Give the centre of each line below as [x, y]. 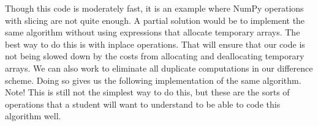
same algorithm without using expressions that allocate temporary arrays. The [153, 32]
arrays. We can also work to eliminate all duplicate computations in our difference [159, 68]
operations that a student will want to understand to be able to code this [143, 104]
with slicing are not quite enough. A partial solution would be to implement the [155, 20]
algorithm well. [33, 116]
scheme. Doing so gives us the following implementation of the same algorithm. [153, 80]
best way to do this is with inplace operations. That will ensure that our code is [155, 44]
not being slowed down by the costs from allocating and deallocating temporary [155, 56]
